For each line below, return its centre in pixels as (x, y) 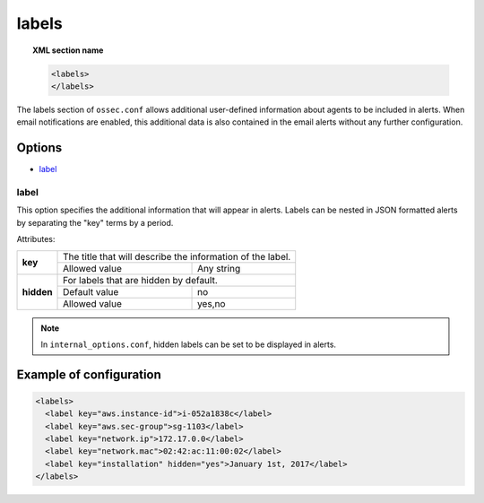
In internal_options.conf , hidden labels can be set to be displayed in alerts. (188, 344)
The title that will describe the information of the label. (177, 256)
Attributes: (36, 239)
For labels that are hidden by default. (141, 280)
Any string (219, 268)
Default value (91, 291)
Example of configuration (89, 374)
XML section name (68, 50)
